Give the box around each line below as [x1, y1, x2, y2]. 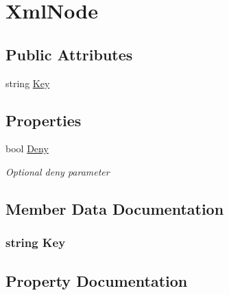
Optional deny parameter [5, 164, 110, 178]
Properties [5, 109, 82, 130]
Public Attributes [5, 43, 133, 64]
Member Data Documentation [5, 198, 224, 219]
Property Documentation [5, 270, 188, 291]
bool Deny [5, 141, 49, 156]
